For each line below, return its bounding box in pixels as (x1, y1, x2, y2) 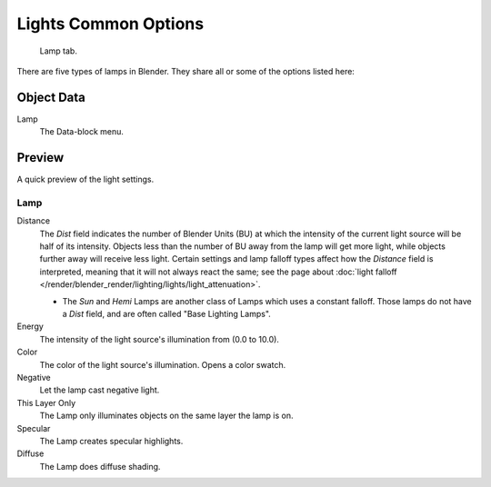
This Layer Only (16, 397, 76, 408)
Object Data (16, 89, 85, 104)
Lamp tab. (39, 45, 77, 56)
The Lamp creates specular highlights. (39, 435, 184, 446)
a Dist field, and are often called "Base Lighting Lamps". (62, 309, 272, 320)
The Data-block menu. (39, 126, 125, 137)
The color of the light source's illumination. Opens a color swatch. (39, 359, 286, 370)
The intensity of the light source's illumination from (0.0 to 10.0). (39, 333, 279, 344)
